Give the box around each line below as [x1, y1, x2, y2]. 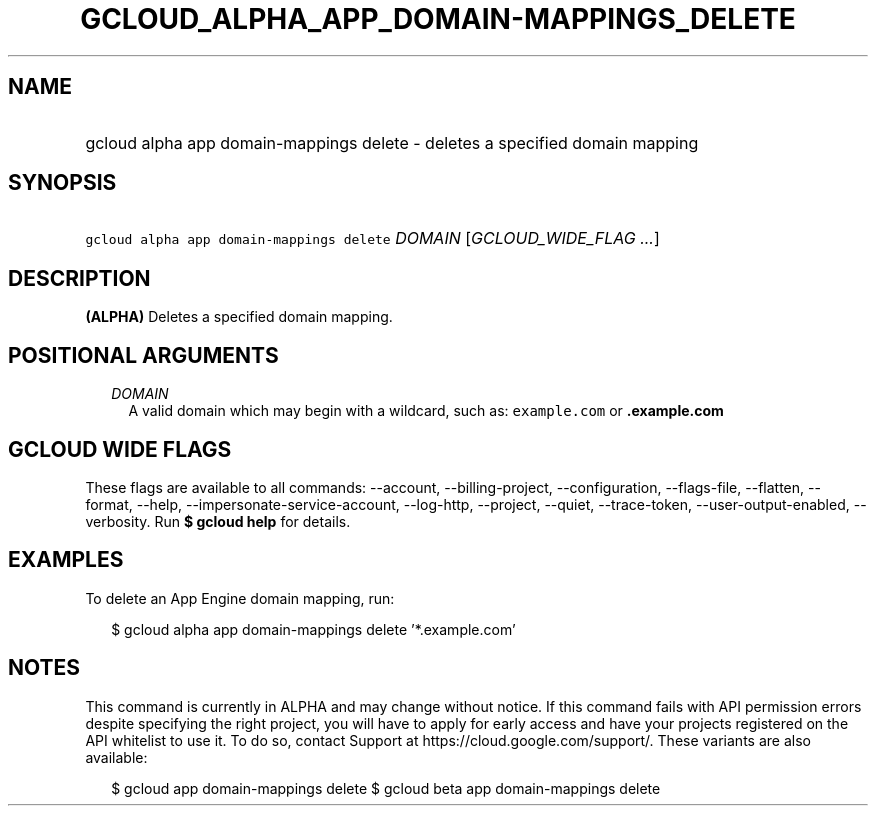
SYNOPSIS [8, 170, 117, 196]
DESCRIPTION [8, 265, 151, 291]
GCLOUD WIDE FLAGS [8, 436, 232, 462]
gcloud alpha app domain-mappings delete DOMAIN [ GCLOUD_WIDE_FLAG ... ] [85, 228, 660, 249]
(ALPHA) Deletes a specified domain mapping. [85, 308, 393, 326]
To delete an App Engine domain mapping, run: [85, 589, 395, 607]
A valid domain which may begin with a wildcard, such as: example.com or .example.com [128, 402, 724, 420]
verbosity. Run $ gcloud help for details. [85, 512, 351, 530]
